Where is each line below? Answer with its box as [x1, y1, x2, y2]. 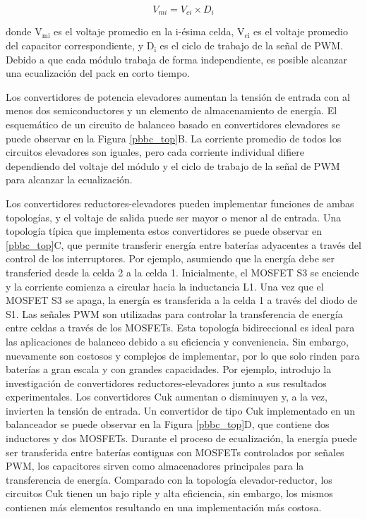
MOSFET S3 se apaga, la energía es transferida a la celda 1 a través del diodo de [6, 293, 358, 307]
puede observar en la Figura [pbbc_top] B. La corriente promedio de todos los [6, 130, 342, 145]
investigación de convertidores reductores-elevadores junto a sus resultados [6, 375, 327, 390]
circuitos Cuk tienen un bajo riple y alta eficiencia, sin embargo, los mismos [6, 486, 333, 501]
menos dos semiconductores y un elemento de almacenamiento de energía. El [6, 103, 337, 118]
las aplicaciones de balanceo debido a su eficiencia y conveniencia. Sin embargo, [6, 334, 349, 348]
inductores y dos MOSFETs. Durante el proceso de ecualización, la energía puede [6, 431, 357, 446]
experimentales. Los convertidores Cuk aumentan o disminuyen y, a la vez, [6, 389, 327, 404]
